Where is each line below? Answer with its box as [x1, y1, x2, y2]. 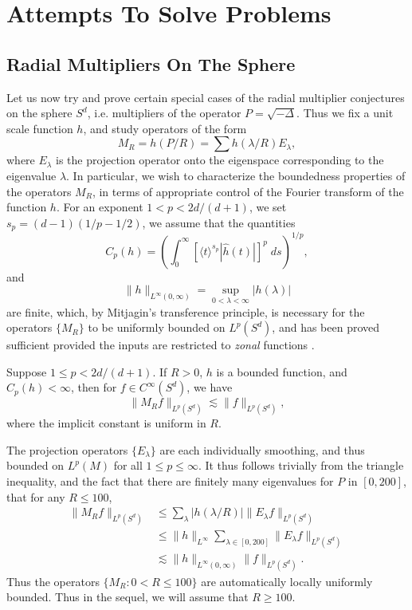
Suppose [6, 363, 47, 380]
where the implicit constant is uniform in [6, 415, 206, 431]
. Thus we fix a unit [296, 104, 394, 121]
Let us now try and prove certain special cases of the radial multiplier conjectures [6, 89, 405, 105]
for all [113, 457, 143, 474]
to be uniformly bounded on [88, 319, 226, 336]
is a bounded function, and [216, 363, 347, 380]
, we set [249, 199, 287, 215]
